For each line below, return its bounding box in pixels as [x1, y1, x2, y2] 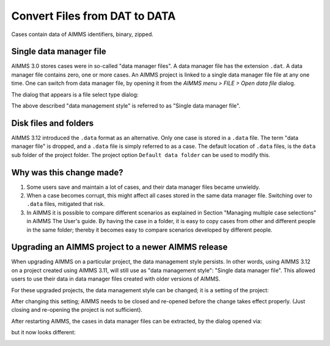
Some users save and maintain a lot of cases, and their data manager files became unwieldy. [26, 183, 260, 191]
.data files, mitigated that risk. [26, 201, 105, 208]
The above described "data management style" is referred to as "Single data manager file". [11, 102, 241, 109]
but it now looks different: [11, 329, 76, 336]
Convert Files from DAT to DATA [11, 9, 176, 23]
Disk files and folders [11, 118, 94, 128]
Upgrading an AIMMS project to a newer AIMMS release [11, 242, 228, 252]
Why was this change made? [11, 167, 123, 177]
